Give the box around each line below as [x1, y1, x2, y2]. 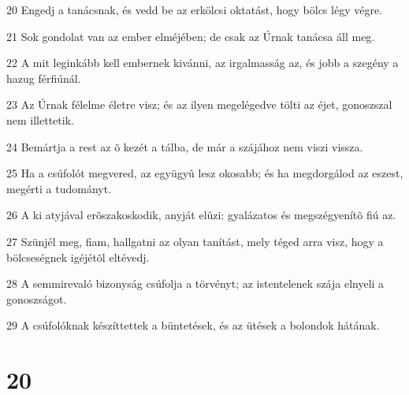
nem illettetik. [6, 111, 74, 128]
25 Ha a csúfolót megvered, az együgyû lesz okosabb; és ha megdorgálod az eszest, [6, 165, 403, 181]
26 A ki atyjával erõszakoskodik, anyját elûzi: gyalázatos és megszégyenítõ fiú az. [6, 207, 396, 223]
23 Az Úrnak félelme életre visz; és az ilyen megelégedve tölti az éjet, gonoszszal [6, 96, 392, 113]
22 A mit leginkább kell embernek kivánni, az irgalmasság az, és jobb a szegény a [6, 54, 399, 71]
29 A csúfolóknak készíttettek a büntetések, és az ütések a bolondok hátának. [6, 317, 380, 334]
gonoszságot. [6, 290, 67, 307]
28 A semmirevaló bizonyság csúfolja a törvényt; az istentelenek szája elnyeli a [6, 275, 385, 292]
